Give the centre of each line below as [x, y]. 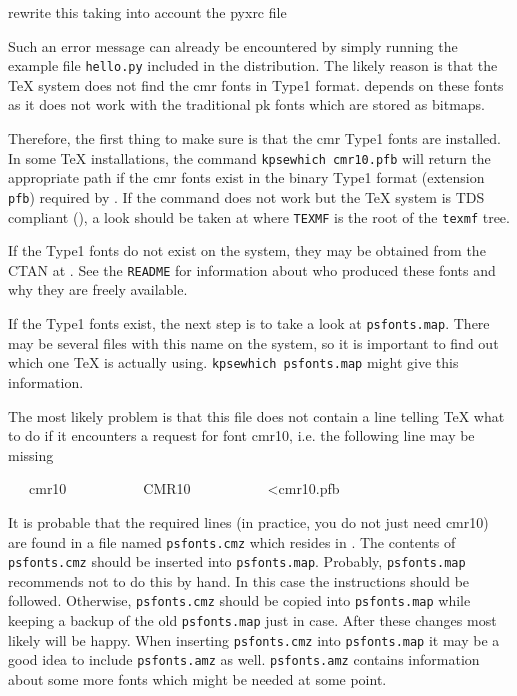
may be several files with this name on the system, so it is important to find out [253, 342]
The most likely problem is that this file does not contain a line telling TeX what [256, 415]
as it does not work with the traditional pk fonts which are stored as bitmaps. [247, 104]
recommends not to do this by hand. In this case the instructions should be [239, 580]
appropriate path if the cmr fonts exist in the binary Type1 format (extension [246, 177]
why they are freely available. [98, 289]
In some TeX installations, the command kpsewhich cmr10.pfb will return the [249, 157]
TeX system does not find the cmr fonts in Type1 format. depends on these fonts [256, 84]
